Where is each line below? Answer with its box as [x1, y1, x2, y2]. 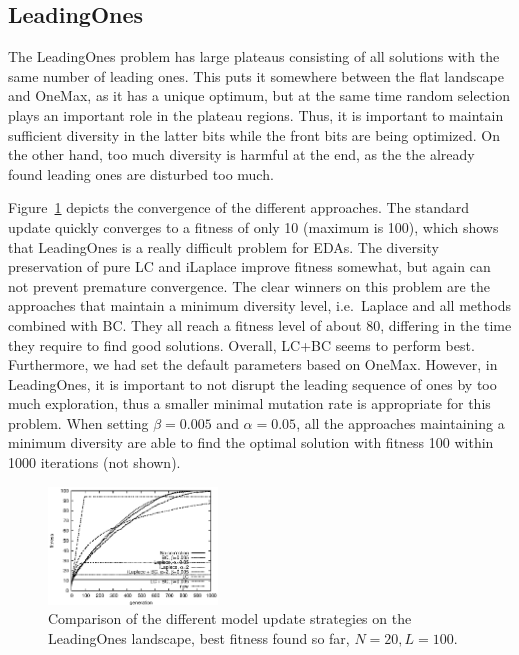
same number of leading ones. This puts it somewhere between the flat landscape [8, 65, 504, 86]
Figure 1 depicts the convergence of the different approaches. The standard [8, 197, 470, 218]
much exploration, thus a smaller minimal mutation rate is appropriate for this [8, 393, 491, 414]
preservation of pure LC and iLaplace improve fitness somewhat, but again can [8, 256, 491, 277]
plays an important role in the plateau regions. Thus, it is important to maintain [8, 104, 504, 125]
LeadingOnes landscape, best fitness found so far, [48, 627, 350, 648]
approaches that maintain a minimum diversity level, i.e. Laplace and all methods [8, 295, 511, 316]
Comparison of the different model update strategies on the [48, 608, 412, 629]
